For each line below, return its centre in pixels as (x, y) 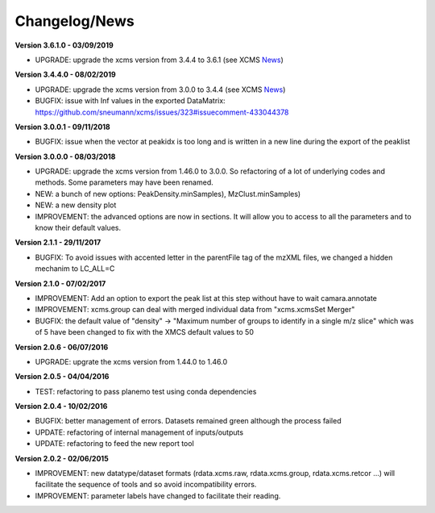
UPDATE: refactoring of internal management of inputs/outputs (139, 432)
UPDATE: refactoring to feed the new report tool (115, 444)
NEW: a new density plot (76, 205)
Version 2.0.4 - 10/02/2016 (61, 407)
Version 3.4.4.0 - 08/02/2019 (65, 75)
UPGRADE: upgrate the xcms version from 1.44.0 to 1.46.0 (131, 361)
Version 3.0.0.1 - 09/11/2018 (62, 127)
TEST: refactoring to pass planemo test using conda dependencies (146, 391)
